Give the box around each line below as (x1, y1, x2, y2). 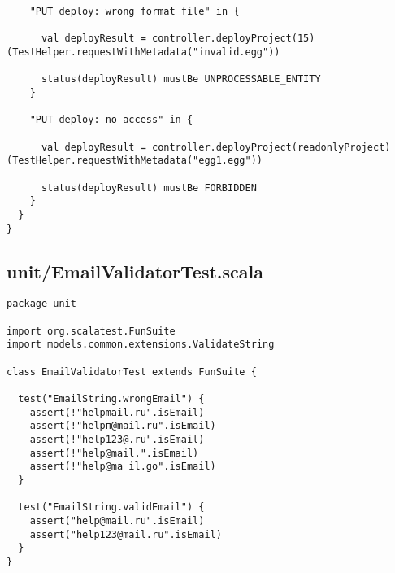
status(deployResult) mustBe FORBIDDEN (41, 182, 257, 194)
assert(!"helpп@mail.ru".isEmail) (29, 420, 216, 432)
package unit (7, 298, 76, 310)
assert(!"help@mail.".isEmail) (29, 447, 199, 459)
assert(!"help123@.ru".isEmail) (29, 433, 205, 445)
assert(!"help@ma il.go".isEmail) (29, 461, 216, 473)
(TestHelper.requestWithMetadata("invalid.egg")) (7, 46, 280, 58)
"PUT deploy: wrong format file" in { (29, 6, 240, 17)
